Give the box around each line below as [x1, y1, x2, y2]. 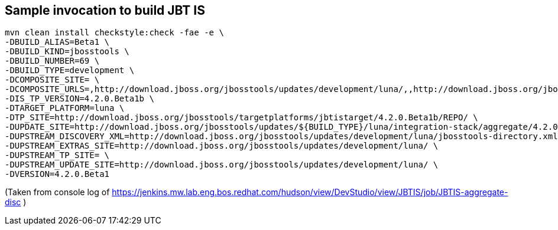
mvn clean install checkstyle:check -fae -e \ [5, 28, 224, 38]
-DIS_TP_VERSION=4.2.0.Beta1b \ [5, 94, 154, 104]
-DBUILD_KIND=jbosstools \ [5, 47, 129, 57]
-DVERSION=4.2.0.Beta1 [5, 169, 110, 179]
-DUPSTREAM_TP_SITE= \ [5, 150, 110, 160]
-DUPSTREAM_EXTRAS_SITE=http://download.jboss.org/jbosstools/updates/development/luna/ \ [5, 141, 439, 151]
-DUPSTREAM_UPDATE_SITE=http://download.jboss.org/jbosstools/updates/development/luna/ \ [5, 160, 439, 170]
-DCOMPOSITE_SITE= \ [5, 75, 100, 85]
